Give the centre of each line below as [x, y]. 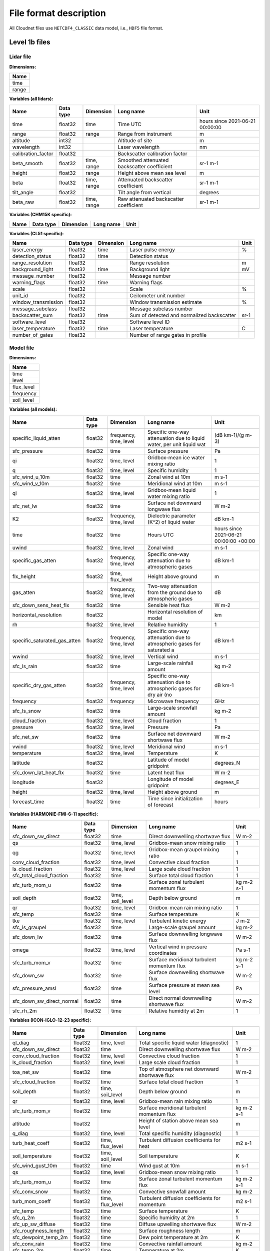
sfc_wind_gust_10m [35, 1165]
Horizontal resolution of [175, 611]
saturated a [161, 650]
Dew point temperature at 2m [173, 1237]
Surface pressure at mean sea [184, 985]
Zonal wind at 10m [169, 477]
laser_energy [27, 250]
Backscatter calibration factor [152, 154]
